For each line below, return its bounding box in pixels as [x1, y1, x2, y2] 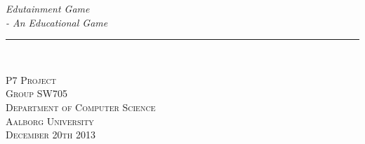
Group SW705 [6, 86, 67, 101]
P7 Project [6, 72, 56, 87]
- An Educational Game [6, 15, 108, 29]
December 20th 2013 [6, 127, 95, 142]
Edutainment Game [6, 1, 90, 15]
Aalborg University [6, 113, 94, 128]
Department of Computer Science [6, 99, 156, 114]
